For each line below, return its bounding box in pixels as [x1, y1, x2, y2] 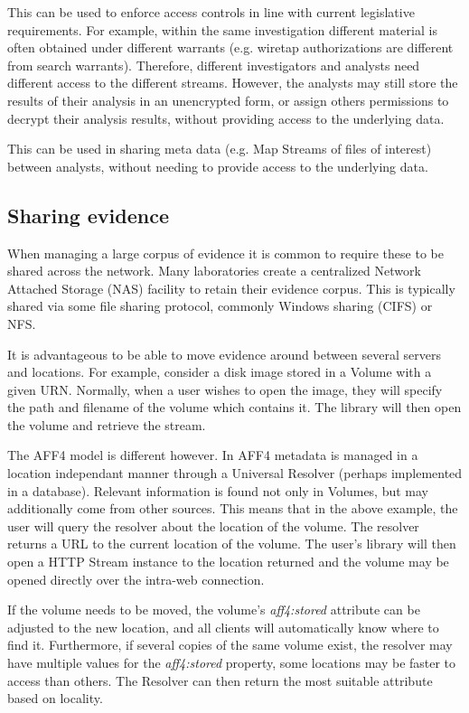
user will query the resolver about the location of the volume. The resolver [7, 516, 419, 535]
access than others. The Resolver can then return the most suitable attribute [7, 671, 433, 690]
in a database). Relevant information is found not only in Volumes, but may [7, 481, 429, 500]
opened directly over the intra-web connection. [7, 569, 265, 588]
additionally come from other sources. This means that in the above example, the [7, 499, 458, 518]
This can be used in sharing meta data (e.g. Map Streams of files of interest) [7, 139, 432, 158]
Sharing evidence [7, 201, 169, 229]
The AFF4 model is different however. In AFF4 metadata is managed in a [7, 446, 418, 464]
